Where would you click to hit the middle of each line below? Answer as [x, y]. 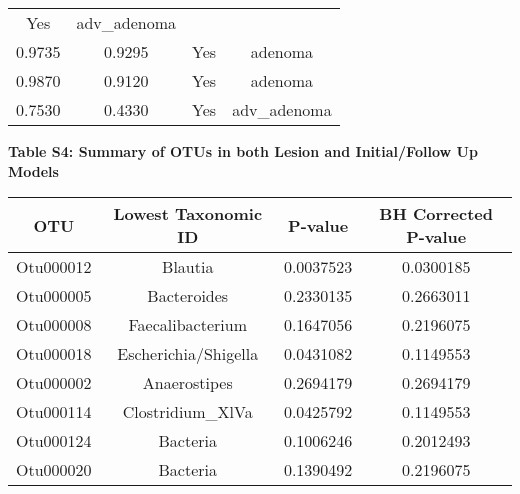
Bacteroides [188, 296]
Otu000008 [54, 325]
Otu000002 [54, 383]
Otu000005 [54, 296]
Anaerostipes [187, 383]
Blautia [188, 267]
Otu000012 [54, 267]
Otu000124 [54, 441]
